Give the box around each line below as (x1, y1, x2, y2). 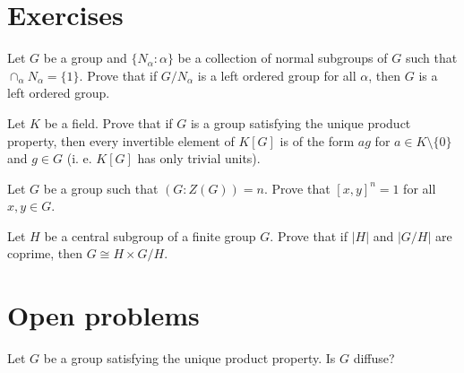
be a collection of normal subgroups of (177, 48, 388, 67)
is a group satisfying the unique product (190, 113, 411, 132)
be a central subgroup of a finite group (44, 226, 256, 245)
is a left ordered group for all (197, 65, 357, 84)
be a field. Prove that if (44, 113, 173, 132)
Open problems (7, 297, 200, 334)
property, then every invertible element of (7, 131, 235, 150)
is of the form (279, 131, 355, 150)
